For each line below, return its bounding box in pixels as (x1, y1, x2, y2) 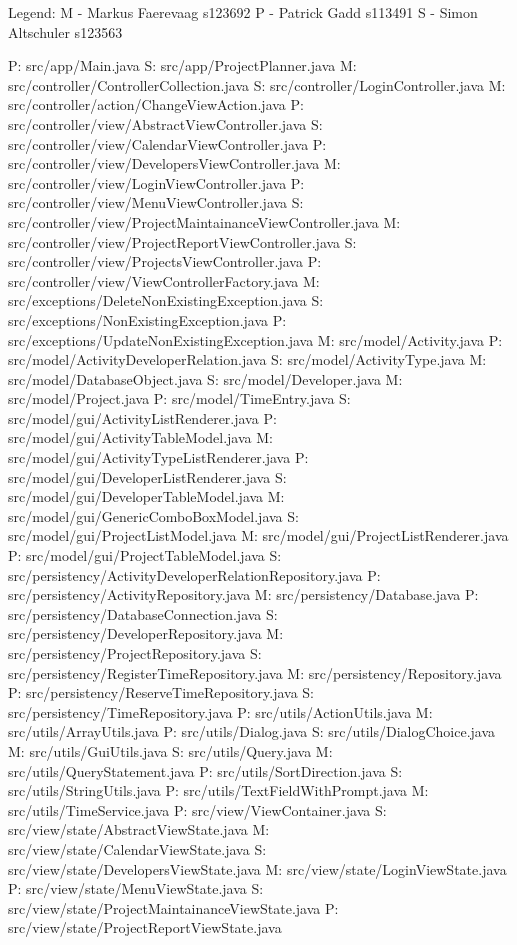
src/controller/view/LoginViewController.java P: (8, 172, 305, 193)
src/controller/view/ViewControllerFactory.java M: (8, 270, 320, 291)
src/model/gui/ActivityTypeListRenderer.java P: (8, 447, 309, 468)
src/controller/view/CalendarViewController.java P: (8, 133, 327, 154)
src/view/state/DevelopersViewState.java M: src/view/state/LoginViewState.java (8, 858, 507, 879)
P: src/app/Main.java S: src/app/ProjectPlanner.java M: (8, 55, 357, 76)
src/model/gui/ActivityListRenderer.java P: (8, 407, 277, 428)
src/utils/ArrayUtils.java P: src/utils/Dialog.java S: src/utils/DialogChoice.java (8, 721, 496, 742)
